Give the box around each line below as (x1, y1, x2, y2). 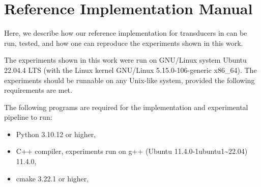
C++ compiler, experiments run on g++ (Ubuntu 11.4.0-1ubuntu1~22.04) (16, 146, 248, 156)
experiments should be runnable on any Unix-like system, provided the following (4, 74, 255, 85)
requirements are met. (4, 85, 72, 95)
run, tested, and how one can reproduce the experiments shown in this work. (4, 37, 243, 48)
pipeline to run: (4, 112, 52, 122)
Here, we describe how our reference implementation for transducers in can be (4, 28, 247, 38)
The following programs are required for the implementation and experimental (4, 101, 248, 112)
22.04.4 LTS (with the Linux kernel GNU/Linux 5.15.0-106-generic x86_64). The (4, 64, 257, 75)
